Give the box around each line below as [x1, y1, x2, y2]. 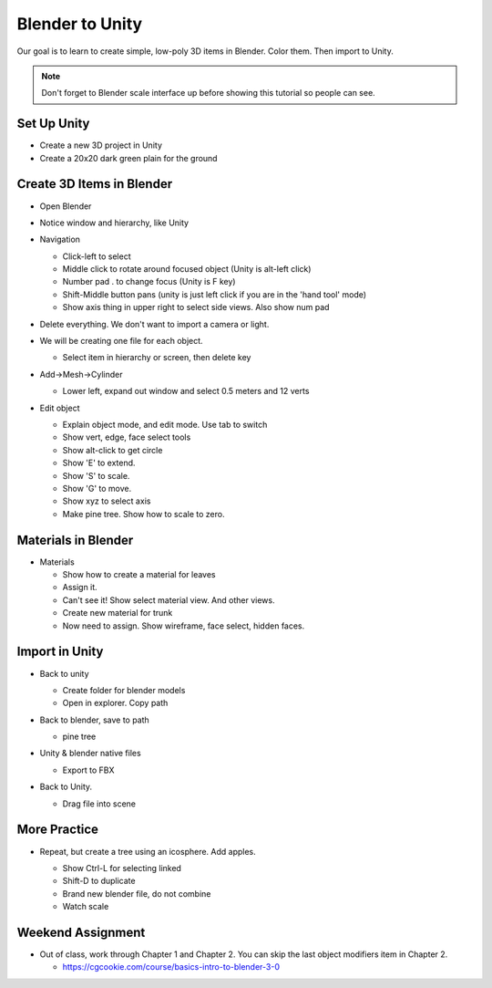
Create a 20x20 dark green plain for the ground [39, 152, 218, 163]
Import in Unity [16, 644, 104, 660]
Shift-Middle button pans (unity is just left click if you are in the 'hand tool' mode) [62, 288, 367, 300]
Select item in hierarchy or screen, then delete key [62, 352, 251, 363]
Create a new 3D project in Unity [39, 140, 163, 151]
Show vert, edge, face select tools [62, 432, 191, 442]
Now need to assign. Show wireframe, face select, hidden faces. [62, 620, 305, 631]
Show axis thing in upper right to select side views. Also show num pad [62, 302, 330, 313]
